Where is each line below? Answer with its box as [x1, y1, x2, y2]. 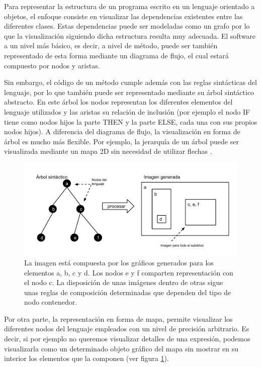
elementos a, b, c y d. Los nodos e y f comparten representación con [24, 267, 233, 278]
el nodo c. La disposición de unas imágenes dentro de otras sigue [24, 277, 223, 288]
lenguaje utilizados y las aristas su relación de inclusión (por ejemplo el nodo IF [4, 106, 250, 117]
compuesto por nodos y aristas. [4, 60, 100, 70]
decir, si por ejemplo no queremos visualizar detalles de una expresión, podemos [4, 333, 250, 344]
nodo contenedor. [24, 297, 77, 307]
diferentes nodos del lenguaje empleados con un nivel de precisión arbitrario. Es [4, 323, 249, 334]
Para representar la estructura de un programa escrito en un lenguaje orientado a [4, 1, 255, 11]
